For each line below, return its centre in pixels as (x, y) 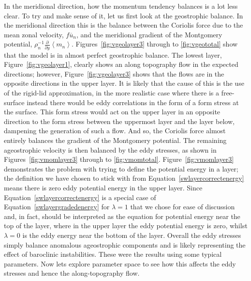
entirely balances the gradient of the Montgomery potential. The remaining (115, 140)
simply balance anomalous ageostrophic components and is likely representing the (125, 244)
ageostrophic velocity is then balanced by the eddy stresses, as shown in (110, 149)
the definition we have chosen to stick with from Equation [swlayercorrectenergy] (124, 178)
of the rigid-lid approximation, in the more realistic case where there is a (111, 93)
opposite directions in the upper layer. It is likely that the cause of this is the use (124, 83)
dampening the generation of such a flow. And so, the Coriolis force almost (115, 131)
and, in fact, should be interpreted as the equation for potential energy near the (122, 216)
